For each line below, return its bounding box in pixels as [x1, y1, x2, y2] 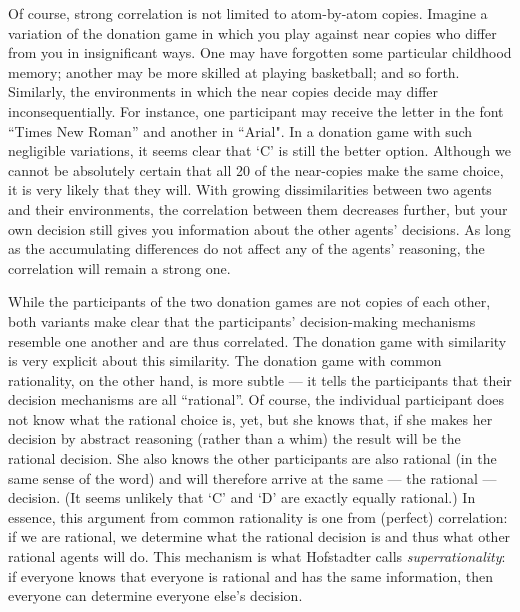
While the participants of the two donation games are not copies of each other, [8, 291, 491, 312]
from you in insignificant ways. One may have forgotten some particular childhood [8, 42, 512, 63]
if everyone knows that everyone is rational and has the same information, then [8, 565, 494, 586]
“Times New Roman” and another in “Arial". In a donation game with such [8, 120, 473, 141]
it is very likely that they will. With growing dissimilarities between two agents [8, 179, 492, 200]
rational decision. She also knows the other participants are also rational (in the [8, 448, 497, 469]
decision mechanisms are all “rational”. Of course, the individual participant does [8, 389, 505, 410]
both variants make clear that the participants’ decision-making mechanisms [8, 310, 476, 331]
